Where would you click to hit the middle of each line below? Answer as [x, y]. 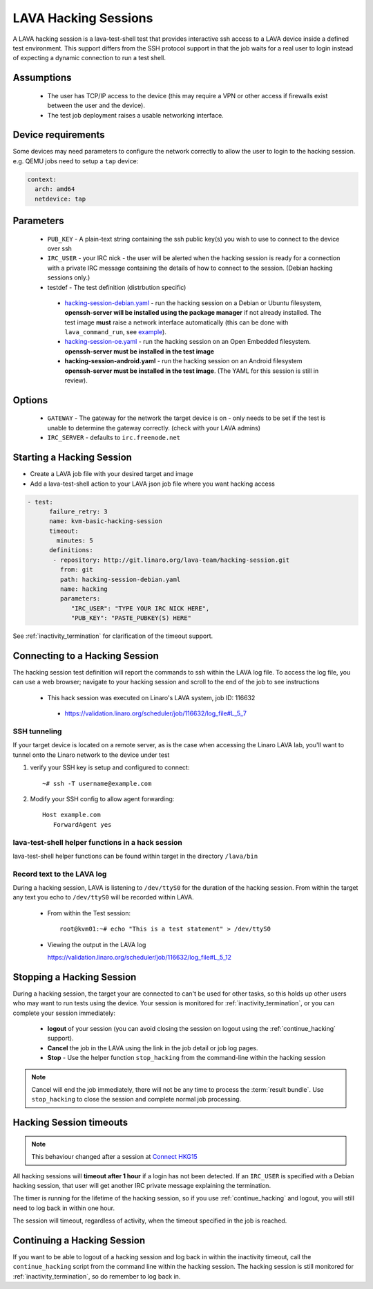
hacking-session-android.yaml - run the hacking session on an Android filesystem [184, 361]
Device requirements [59, 135]
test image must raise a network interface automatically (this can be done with [176, 322]
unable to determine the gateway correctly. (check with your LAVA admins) [154, 428]
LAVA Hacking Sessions [83, 18]
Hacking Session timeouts [70, 1123]
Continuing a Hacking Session [79, 1240]
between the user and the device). [96, 106]
